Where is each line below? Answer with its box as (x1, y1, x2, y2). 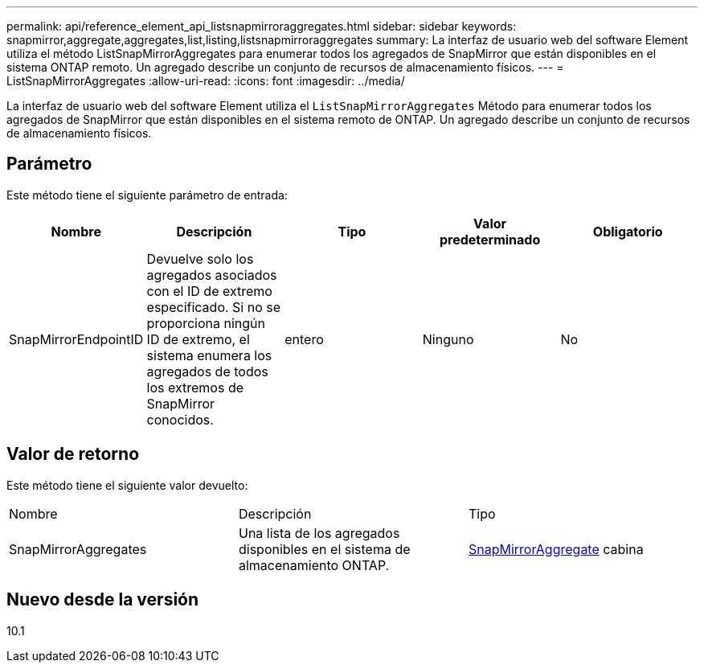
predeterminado (439, 231, 541, 248)
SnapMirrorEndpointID (9, 330, 144, 347)
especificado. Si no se (146, 298, 281, 315)
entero (284, 330, 324, 347)
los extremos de (146, 379, 244, 396)
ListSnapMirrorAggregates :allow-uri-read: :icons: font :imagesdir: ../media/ (6, 74, 405, 88)
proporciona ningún (146, 314, 265, 331)
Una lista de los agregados (238, 524, 400, 541)
